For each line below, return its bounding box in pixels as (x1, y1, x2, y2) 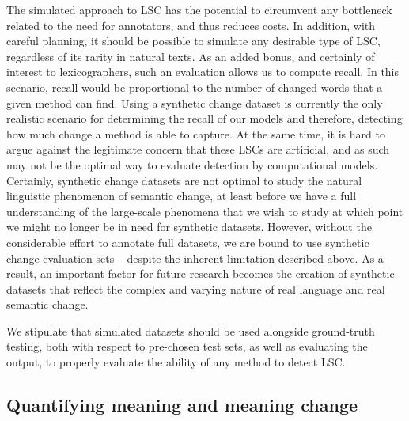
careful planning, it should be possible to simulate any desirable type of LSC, (6, 32, 381, 49)
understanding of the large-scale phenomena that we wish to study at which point (6, 203, 403, 219)
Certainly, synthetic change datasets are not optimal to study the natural (6, 172, 362, 188)
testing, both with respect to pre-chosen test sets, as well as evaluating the (6, 338, 368, 355)
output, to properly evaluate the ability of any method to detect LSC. (6, 354, 346, 370)
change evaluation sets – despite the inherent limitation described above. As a (6, 249, 384, 266)
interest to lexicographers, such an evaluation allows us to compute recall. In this (6, 63, 400, 80)
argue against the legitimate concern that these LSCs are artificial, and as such (6, 141, 390, 157)
